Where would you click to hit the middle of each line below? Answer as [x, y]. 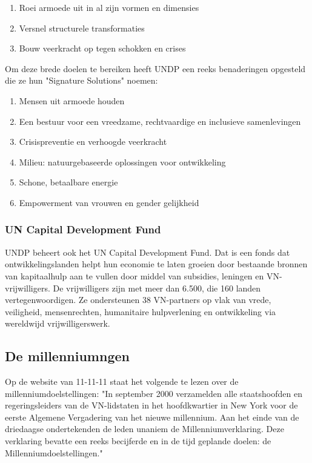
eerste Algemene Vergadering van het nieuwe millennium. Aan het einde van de [152, 417]
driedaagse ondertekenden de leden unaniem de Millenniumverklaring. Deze [144, 429]
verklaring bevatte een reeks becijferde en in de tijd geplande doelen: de [138, 441]
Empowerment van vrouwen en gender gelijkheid [109, 202]
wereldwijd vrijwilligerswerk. [58, 323]
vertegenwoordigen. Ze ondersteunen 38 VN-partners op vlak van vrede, [138, 300]
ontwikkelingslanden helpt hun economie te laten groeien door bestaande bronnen [156, 264]
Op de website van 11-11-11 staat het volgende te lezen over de [122, 381]
